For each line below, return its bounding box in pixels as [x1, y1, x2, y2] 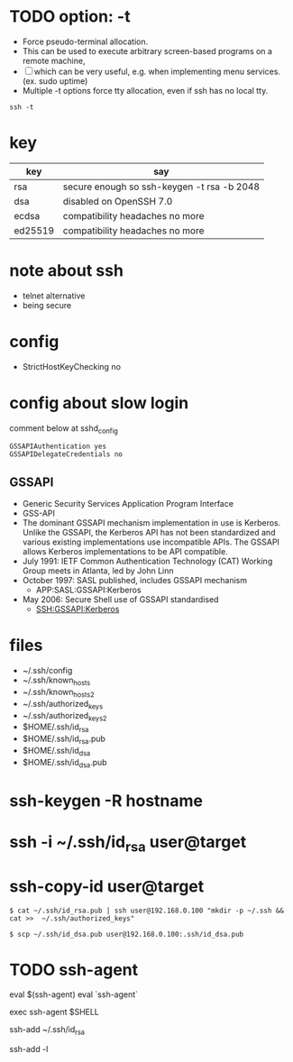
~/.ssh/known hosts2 [22, 687, 95, 700]
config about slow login [9, 392, 189, 413]
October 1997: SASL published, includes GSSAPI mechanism [22, 575, 248, 586]
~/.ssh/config [22, 665, 73, 676]
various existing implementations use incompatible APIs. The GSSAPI [22, 536, 279, 547]
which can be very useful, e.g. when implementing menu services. [33, 66, 281, 77]
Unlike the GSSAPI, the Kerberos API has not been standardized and [22, 527, 276, 538]
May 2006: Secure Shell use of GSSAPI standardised [22, 594, 219, 605]
